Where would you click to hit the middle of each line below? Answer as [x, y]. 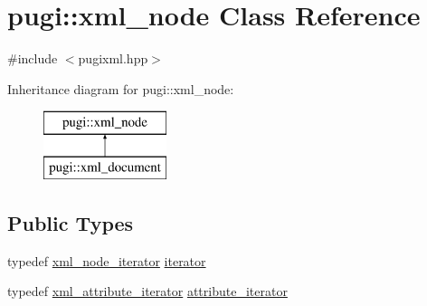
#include [33, 58]
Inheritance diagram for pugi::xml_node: [121, 88]
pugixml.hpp [113, 58]
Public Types [71, 222]
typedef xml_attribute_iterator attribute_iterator [147, 291]
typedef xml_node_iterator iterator [107, 260]
